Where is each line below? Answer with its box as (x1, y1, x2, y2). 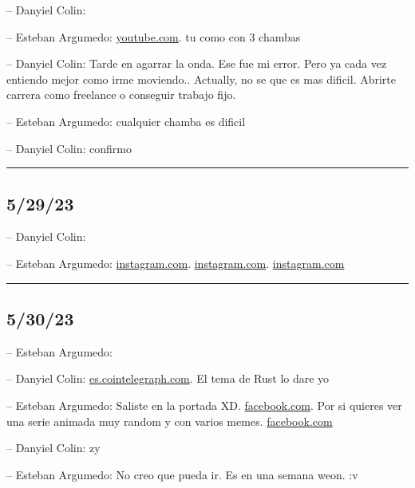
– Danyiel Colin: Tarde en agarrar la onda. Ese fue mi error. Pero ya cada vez (6, 55, 387, 72)
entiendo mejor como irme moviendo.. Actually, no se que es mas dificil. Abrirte (6, 70, 397, 87)
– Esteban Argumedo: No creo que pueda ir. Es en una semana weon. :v (6, 466, 358, 482)
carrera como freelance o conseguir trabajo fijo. (6, 86, 236, 103)
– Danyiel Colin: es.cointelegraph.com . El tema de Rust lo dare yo (6, 370, 330, 387)
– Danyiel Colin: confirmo (6, 140, 132, 156)
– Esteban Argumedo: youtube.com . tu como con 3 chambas (6, 28, 301, 45)
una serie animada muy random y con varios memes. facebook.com (6, 412, 333, 429)
